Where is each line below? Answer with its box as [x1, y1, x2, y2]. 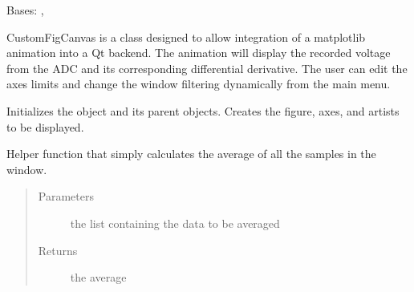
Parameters [38, 188, 94, 205]
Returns [38, 241, 78, 258]
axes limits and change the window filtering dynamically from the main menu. [6, 75, 391, 92]
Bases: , [6, 2, 44, 18]
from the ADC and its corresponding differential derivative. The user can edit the [6, 59, 408, 76]
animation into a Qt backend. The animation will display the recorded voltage [6, 44, 391, 61]
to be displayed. [6, 118, 84, 135]
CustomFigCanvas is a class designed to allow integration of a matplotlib [6, 28, 366, 45]
